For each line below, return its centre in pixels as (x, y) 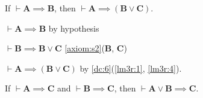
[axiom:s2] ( (85, 48)
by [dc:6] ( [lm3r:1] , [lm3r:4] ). (131, 68)
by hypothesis (74, 28)
